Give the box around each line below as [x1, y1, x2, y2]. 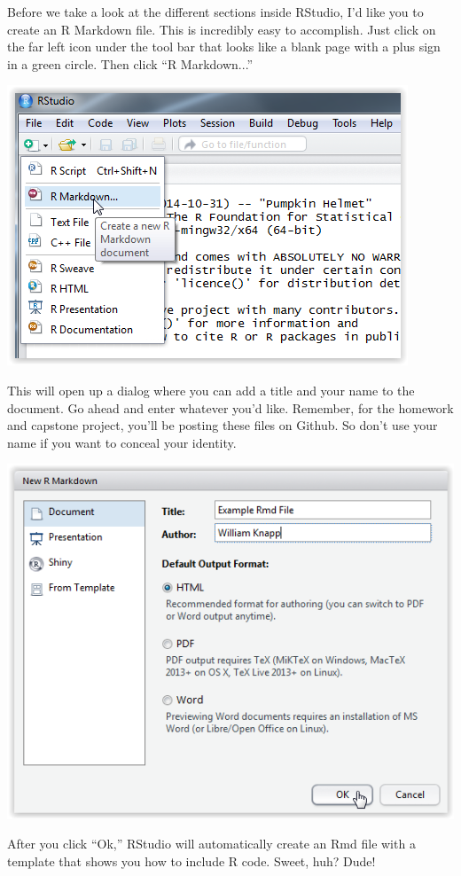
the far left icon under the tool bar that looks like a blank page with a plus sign [7, 37, 441, 56]
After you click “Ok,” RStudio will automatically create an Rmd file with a [7, 834, 416, 853]
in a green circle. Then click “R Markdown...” [7, 54, 254, 73]
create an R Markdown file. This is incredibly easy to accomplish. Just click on [7, 20, 436, 38]
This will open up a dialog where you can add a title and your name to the [7, 380, 415, 399]
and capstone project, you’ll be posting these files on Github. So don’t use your [7, 416, 438, 434]
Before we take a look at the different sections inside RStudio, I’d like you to [7, 3, 424, 20]
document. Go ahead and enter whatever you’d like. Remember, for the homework [7, 398, 454, 417]
